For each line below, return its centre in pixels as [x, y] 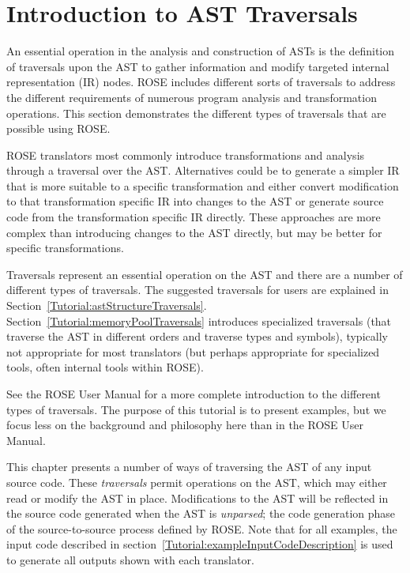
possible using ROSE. [58, 128]
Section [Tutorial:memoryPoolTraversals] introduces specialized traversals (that [199, 320]
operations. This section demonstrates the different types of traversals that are [196, 113]
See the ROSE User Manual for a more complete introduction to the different [194, 394]
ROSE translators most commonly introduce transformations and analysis [186, 155]
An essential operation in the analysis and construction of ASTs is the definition [201, 51]
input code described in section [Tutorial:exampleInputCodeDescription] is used [200, 544]
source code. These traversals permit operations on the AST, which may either [197, 482]
